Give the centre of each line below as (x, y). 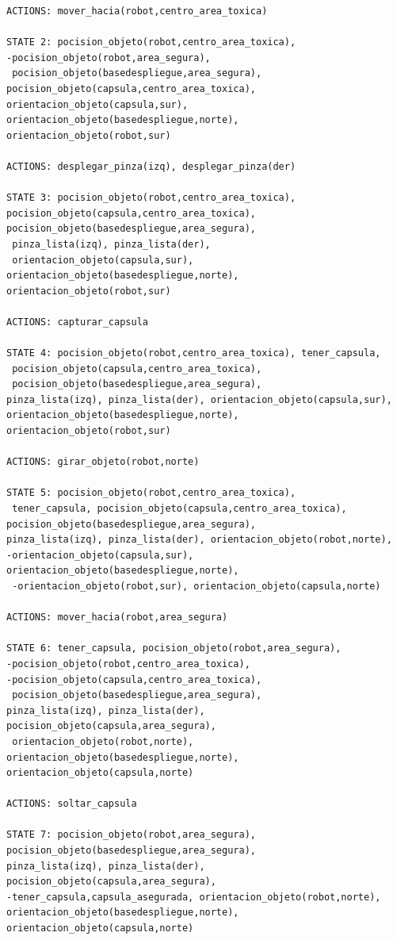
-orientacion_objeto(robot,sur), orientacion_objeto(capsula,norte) (197, 586)
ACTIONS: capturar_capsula (77, 322)
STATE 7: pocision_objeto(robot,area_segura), (131, 835)
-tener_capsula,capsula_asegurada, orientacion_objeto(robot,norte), (194, 897)
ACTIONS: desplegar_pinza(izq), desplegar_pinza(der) (151, 166)
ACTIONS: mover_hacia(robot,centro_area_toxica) (137, 11)
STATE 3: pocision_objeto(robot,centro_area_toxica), (151, 198)
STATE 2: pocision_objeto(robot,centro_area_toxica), (151, 42)
